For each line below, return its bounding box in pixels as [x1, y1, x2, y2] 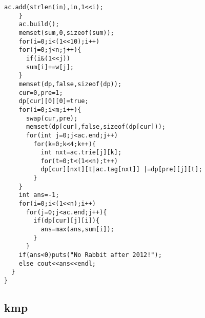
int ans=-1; [18, 191, 59, 199]
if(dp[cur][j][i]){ [33, 217, 100, 225]
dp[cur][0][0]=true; [18, 97, 89, 105]
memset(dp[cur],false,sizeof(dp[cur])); [26, 123, 166, 131]
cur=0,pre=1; [18, 89, 63, 96]
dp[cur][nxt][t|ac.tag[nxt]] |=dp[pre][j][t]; [40, 166, 202, 173]
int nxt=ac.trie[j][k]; [40, 149, 122, 156]
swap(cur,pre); [26, 114, 78, 122]
